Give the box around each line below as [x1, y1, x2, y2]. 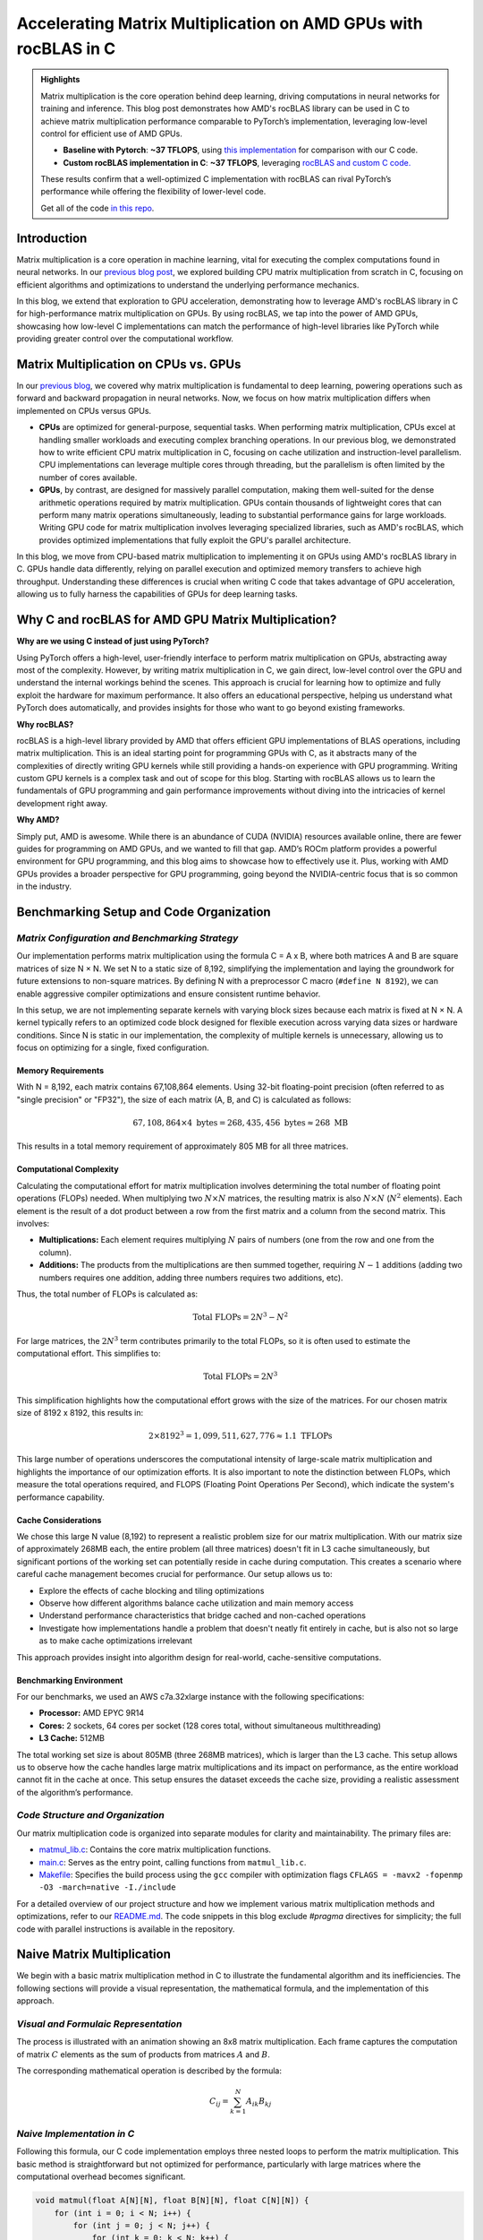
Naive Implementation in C [16, 2128, 135, 2141]
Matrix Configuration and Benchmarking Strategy [16, 932, 239, 944]
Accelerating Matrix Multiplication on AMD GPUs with [16, 13, 424, 33]
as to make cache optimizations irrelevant [38, 1635, 192, 1646]
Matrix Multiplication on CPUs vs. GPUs [16, 357, 241, 372]
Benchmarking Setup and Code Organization [16, 905, 272, 920]
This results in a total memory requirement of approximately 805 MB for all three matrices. [16, 1141, 349, 1151]
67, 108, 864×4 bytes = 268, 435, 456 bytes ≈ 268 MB [132, 1118, 349, 1128]
